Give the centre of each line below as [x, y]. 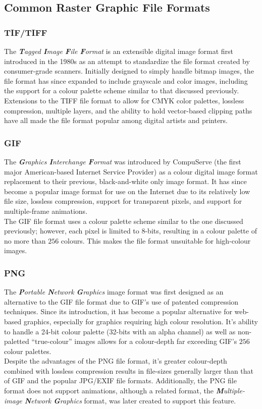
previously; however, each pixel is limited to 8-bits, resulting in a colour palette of [130, 231]
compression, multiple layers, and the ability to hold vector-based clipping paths [128, 110]
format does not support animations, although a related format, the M [114, 391]
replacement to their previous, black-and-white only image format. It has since [125, 181]
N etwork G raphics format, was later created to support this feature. [130, 400]
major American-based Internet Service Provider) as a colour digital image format [131, 171]
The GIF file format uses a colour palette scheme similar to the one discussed [124, 221]
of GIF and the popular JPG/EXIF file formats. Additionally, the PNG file [120, 381]
